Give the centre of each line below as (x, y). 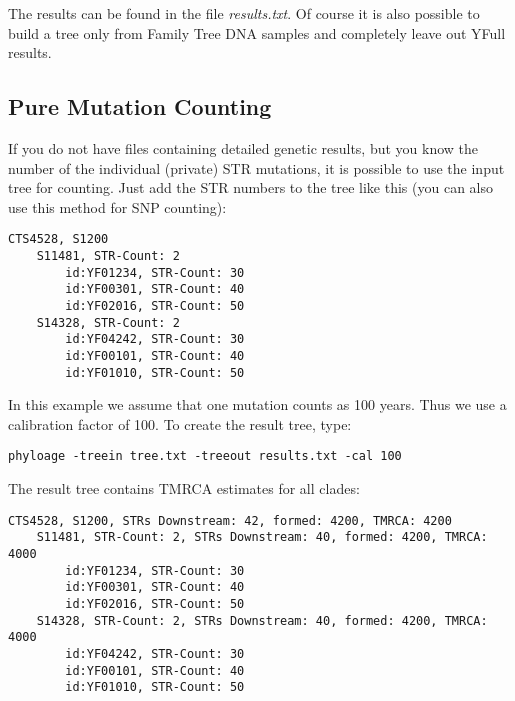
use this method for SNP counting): (117, 206)
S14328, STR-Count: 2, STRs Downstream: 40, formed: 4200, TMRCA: (262, 620)
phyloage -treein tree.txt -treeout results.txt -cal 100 (205, 456)
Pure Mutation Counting (140, 106)
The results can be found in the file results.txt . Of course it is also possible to (244, 13)
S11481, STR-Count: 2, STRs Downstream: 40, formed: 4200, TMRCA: (262, 537)
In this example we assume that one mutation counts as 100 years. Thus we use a (257, 404)
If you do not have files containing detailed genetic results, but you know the (243, 147)
